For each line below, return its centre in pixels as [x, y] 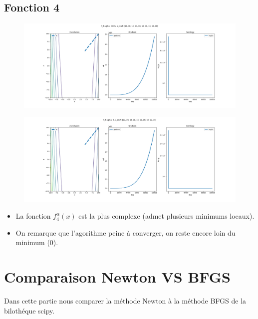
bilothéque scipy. [29, 310]
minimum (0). [37, 242]
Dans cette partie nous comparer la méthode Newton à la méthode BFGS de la [125, 300]
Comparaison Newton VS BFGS [117, 277]
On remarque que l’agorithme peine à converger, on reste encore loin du [126, 232]
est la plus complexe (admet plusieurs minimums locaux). [166, 216]
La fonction [33, 216]
